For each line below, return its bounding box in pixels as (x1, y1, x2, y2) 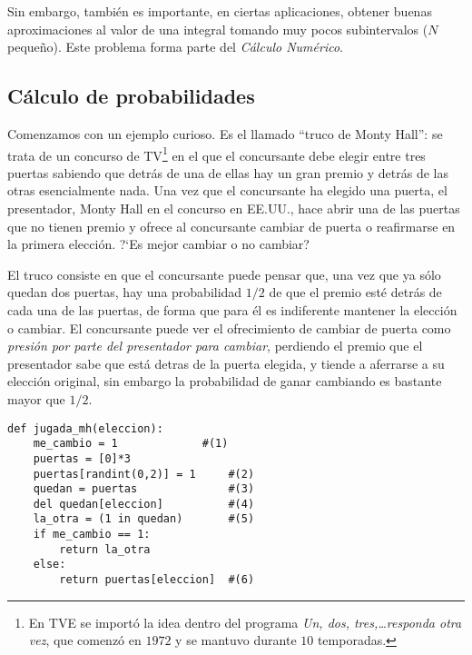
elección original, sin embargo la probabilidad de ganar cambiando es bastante (7, 372, 442, 391)
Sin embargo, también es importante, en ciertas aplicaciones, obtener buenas (7, 2, 432, 20)
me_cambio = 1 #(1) (33, 437, 229, 451)
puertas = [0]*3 (33, 452, 132, 465)
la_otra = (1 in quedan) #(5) (33, 512, 255, 526)
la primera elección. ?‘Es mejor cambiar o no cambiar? (7, 234, 310, 253)
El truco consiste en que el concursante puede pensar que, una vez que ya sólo (7, 264, 441, 283)
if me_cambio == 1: (33, 528, 151, 541)
